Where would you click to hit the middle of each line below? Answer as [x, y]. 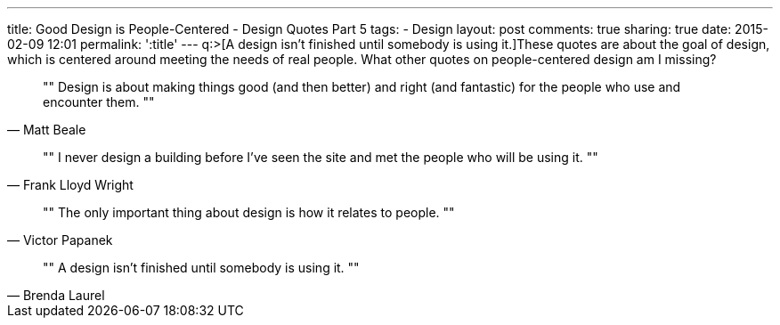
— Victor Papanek [60, 240]
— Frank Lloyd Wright [70, 185]
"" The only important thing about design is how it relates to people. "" [249, 212]
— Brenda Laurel [56, 295]
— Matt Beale [47, 130]
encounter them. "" [99, 102]
